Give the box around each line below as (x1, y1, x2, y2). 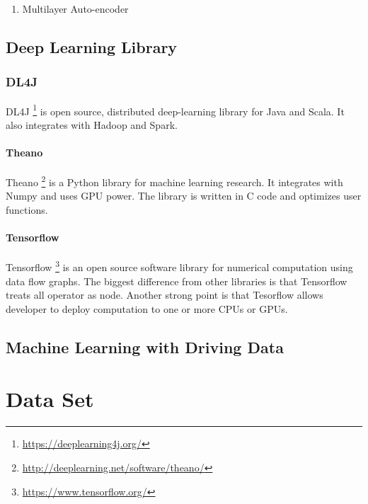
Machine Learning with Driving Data (6, 336, 284, 357)
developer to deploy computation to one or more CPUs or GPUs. (6, 301, 288, 316)
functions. (6, 202, 48, 217)
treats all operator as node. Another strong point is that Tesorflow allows (6, 287, 323, 302)
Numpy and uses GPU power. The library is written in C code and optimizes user (6, 188, 362, 203)
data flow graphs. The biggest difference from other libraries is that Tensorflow (6, 273, 347, 288)
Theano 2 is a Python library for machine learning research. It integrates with (6, 173, 343, 189)
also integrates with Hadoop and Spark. (6, 117, 178, 132)
